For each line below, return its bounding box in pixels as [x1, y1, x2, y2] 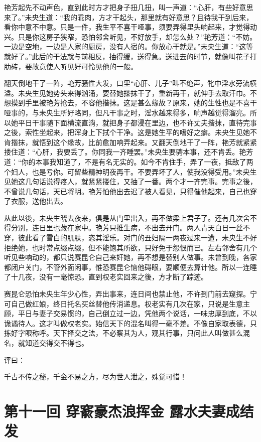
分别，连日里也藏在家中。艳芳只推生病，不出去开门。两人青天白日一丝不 [11, 222, 250, 233]
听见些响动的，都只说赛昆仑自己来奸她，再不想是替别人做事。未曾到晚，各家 [4, 252, 257, 262]
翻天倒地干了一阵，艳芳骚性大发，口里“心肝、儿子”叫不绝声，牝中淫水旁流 [4, 78, 250, 88]
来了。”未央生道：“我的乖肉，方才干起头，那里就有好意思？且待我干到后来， [4, 12, 253, 22]
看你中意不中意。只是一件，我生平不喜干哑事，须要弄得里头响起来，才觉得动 [4, 22, 257, 32]
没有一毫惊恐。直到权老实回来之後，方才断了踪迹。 [39, 271, 208, 282]
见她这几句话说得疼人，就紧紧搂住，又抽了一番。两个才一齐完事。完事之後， [4, 176, 257, 187]
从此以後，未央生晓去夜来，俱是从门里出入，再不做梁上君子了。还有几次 [4, 212, 243, 223]
